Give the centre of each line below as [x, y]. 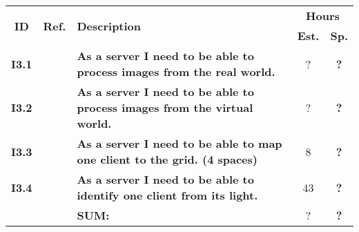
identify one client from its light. [167, 195]
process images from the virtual [165, 107]
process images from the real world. [176, 71]
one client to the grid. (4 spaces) [167, 159]
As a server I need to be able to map [179, 143]
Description [109, 26]
